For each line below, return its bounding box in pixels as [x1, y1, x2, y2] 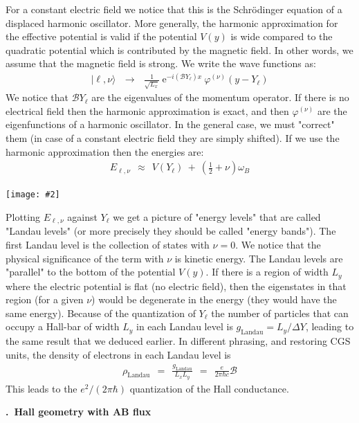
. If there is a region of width [205, 264, 329, 279]
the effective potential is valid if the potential [6, 29, 197, 44]
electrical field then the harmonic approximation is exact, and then [6, 103, 289, 118]
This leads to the [6, 381, 77, 395]
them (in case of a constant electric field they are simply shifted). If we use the [6, 130, 340, 145]
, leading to [305, 319, 354, 334]
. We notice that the [235, 237, 321, 251]
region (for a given [6, 292, 84, 307]
